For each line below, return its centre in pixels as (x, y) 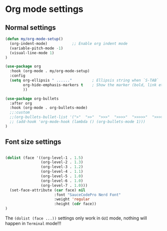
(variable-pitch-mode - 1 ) (37, 48)
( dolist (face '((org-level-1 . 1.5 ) (44, 158)
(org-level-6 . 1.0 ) (62, 181)
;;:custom (20, 113)
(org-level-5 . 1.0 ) (62, 176)
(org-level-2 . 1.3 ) (62, 162)
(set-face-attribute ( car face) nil (47, 190)
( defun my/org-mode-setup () (34, 39)
